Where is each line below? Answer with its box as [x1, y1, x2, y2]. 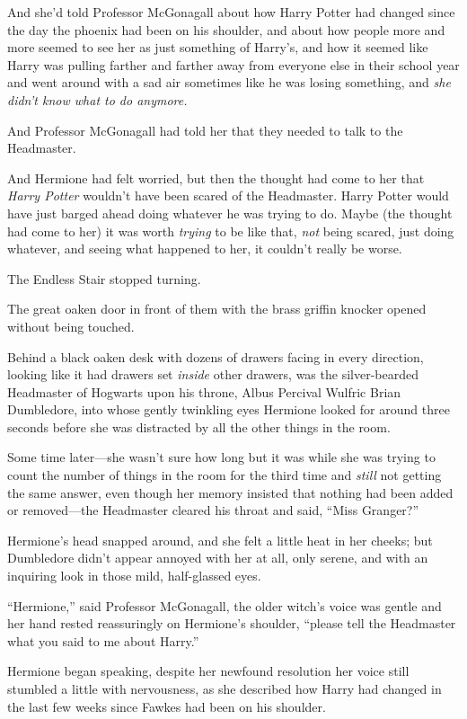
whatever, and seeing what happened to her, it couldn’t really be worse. [7, 239, 402, 258]
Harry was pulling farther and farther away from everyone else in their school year [7, 55, 460, 74]
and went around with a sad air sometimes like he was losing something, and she [7, 73, 451, 92]
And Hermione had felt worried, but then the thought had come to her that [7, 168, 425, 187]
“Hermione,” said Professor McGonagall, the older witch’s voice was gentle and [7, 596, 442, 615]
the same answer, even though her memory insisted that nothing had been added [7, 483, 454, 502]
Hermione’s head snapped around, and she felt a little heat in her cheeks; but [7, 530, 433, 549]
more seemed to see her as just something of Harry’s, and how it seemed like [7, 38, 428, 57]
